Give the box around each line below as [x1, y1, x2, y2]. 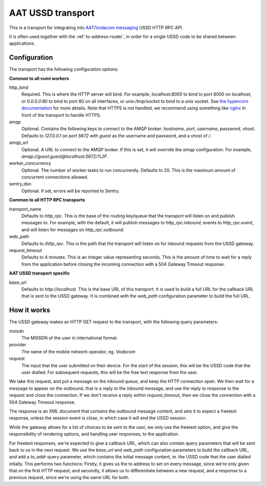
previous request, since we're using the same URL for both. [9, 475, 130, 481]
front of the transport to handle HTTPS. [21, 112, 101, 118]
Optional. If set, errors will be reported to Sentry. [21, 188, 120, 194]
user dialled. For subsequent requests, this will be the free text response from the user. [21, 369, 198, 375]
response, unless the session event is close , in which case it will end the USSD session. [9, 415, 187, 421]
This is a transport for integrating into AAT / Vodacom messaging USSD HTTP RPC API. [9, 25, 183, 31]
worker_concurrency [9, 160, 51, 166]
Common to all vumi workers [9, 75, 69, 81]
